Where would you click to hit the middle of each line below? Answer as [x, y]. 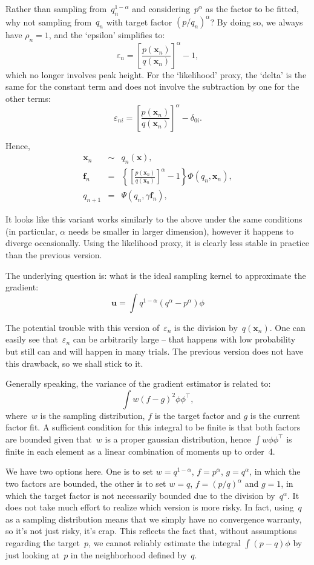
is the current [275, 415]
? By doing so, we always [257, 22]
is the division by [206, 327]
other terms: [28, 98]
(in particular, [31, 231]
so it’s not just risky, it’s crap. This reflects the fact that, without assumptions [151, 531]
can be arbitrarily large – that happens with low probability [184, 339]
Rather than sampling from [56, 8]
